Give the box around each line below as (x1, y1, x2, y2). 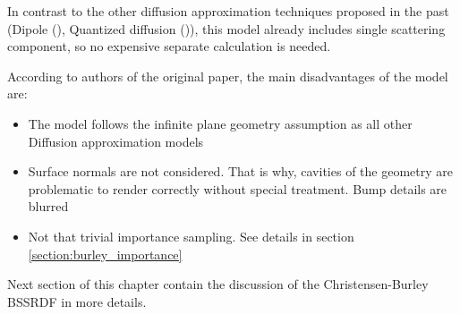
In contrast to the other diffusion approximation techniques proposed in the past (7, 2, 449, 20)
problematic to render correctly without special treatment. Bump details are (28, 179, 447, 198)
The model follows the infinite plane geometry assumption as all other (28, 114, 413, 132)
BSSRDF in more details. (7, 292, 147, 310)
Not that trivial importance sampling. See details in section (28, 226, 354, 245)
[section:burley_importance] (28, 244, 183, 263)
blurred (28, 197, 69, 216)
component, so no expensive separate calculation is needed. (7, 37, 331, 55)
